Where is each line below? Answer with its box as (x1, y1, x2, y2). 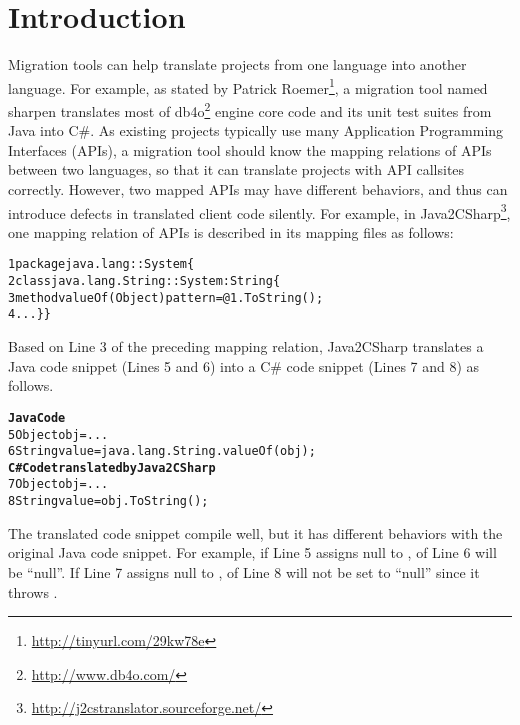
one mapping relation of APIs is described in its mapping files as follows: (8, 221, 454, 242)
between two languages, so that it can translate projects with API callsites (8, 159, 465, 180)
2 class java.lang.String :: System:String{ (8, 274, 281, 289)
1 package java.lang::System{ (8, 257, 195, 272)
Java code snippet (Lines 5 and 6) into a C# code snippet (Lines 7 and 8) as (8, 355, 480, 376)
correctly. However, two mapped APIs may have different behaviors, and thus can (8, 179, 508, 199)
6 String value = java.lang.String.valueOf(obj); (8, 444, 316, 459)
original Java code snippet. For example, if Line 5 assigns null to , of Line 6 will (8, 542, 497, 563)
